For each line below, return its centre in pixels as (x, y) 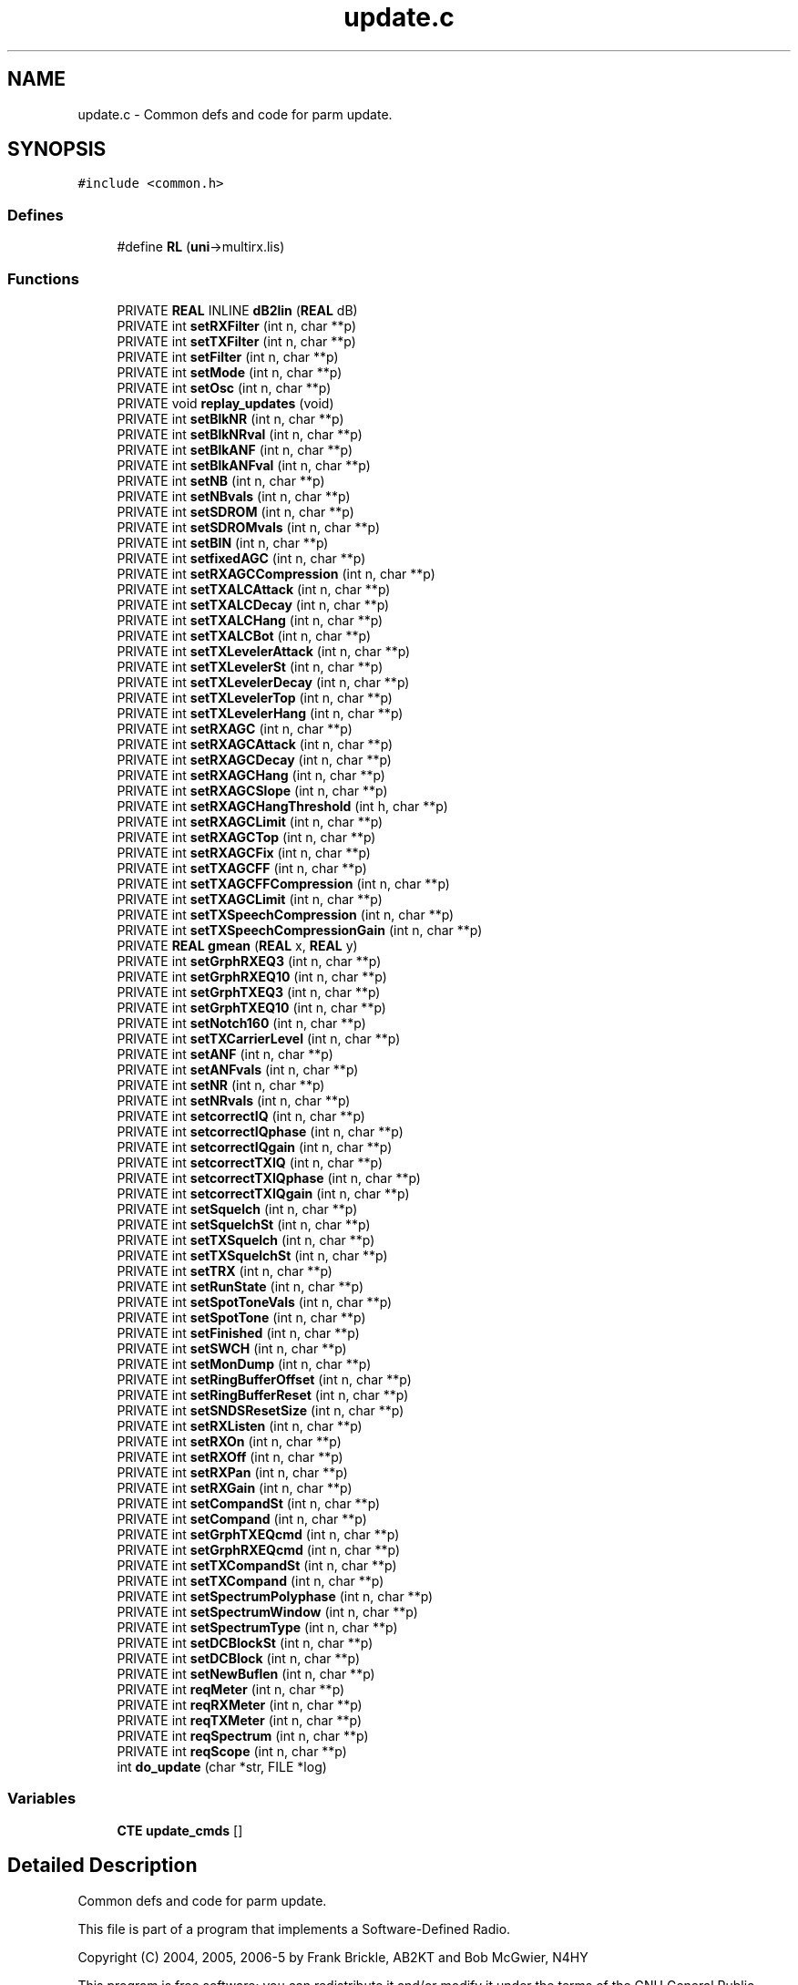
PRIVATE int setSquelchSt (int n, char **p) (244, 1224)
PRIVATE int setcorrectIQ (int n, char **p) (241, 1116)
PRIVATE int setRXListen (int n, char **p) (240, 1425)
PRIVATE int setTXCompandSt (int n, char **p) (257, 1565)
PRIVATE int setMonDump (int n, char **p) (244, 1363)
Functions (43, 278)
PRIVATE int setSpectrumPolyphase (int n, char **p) (275, 1596)
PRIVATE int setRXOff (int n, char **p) (230, 1456)
